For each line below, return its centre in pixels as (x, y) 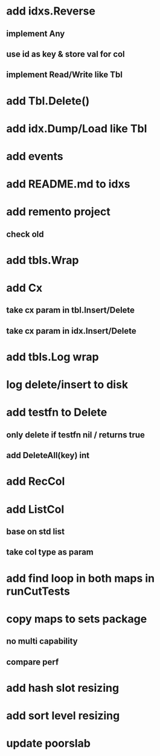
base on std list (36, 531)
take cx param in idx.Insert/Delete (72, 331)
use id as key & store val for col (66, 54)
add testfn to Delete (57, 412)
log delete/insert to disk (67, 385)
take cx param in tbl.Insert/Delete (70, 310)
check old (25, 234)
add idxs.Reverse (51, 11)
